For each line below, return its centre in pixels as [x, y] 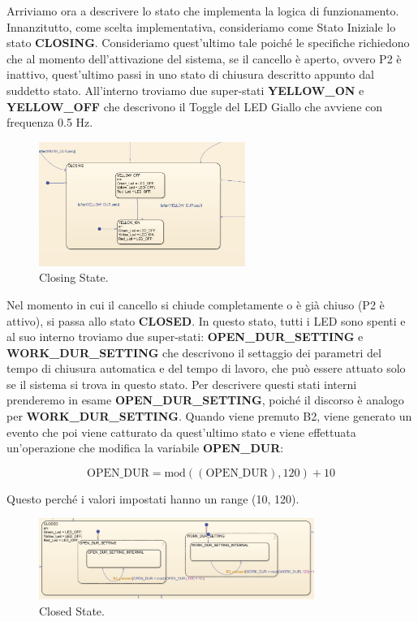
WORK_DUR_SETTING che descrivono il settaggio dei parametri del [194, 352]
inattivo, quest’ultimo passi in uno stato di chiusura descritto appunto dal [190, 74]
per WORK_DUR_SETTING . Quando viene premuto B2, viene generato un [209, 416]
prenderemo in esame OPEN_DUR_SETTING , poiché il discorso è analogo [205, 400]
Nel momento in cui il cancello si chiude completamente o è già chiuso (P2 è [196, 304]
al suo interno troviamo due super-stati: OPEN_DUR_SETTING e [185, 337]
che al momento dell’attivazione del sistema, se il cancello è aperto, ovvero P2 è [204, 58]
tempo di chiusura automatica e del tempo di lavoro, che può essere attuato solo [206, 368]
